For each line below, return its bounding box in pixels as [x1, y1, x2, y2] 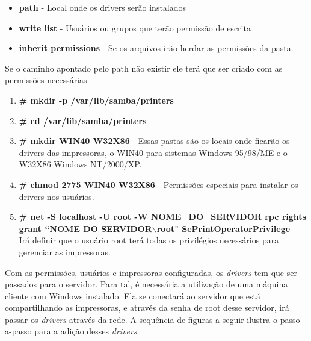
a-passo [5, 325, 32, 337]
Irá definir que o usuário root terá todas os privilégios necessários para [19, 234, 279, 246]
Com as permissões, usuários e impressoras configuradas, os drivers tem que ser [5, 266, 297, 278]
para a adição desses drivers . [34, 325, 140, 337]
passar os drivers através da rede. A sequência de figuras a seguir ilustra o [5, 313, 277, 325]
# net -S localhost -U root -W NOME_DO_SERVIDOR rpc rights [19, 210, 306, 223]
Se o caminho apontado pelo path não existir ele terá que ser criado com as [5, 61, 283, 74]
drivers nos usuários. [19, 190, 94, 202]
